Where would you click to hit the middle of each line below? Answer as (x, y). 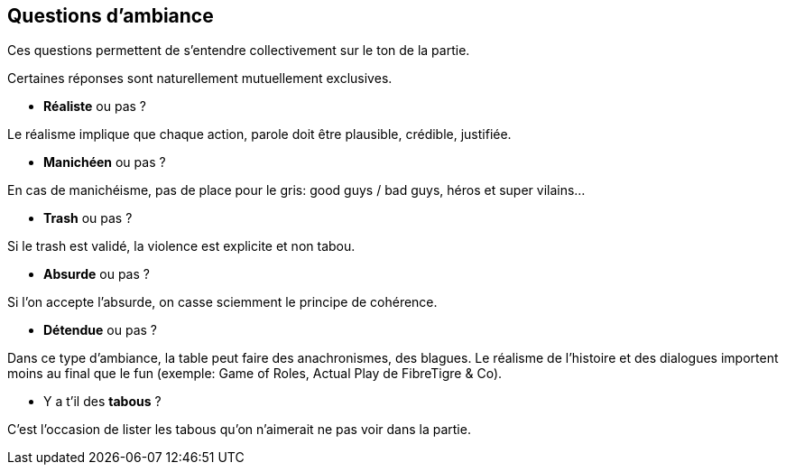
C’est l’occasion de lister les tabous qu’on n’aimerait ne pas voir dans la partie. (239, 430)
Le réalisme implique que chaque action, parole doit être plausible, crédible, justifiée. (259, 134)
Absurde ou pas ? (97, 274)
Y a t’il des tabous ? (102, 402)
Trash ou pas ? (88, 218)
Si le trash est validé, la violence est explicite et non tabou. (181, 246)
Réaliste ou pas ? (95, 106)
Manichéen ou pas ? (105, 162)
